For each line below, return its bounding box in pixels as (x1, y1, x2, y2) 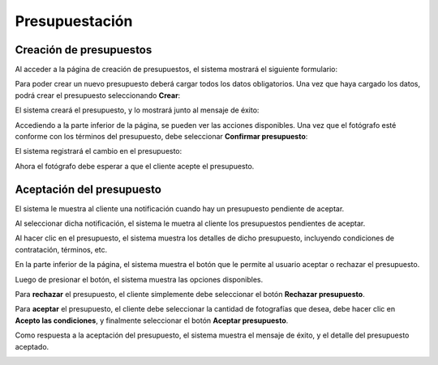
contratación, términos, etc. (15, 244, 108, 254)
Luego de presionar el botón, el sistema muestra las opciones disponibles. (15, 274, 264, 284)
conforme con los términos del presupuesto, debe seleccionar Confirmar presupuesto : (15, 132, 308, 142)
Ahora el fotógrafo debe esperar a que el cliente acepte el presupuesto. (15, 161, 255, 171)
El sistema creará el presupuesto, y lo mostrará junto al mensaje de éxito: (15, 105, 260, 115)
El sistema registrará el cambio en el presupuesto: (15, 146, 182, 156)
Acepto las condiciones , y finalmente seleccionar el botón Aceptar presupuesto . (15, 316, 289, 325)
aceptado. (15, 342, 49, 351)
